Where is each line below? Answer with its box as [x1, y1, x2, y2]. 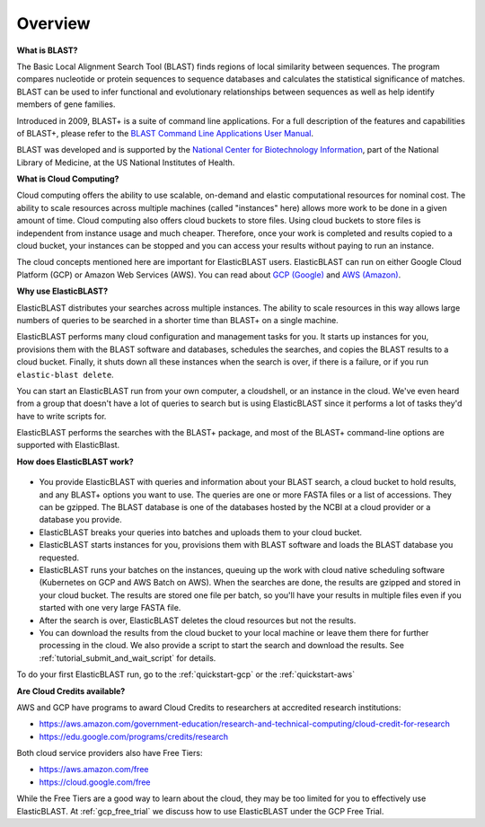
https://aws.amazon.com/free [39, 764, 149, 775]
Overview [16, 13, 91, 33]
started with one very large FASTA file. [39, 603, 181, 613]
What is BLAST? [16, 45, 78, 56]
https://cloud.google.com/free [39, 777, 151, 787]
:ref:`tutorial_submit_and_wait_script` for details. [39, 652, 216, 664]
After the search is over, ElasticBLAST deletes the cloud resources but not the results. [39, 615, 357, 626]
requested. [39, 552, 80, 563]
